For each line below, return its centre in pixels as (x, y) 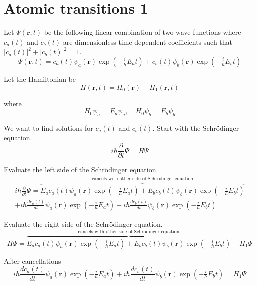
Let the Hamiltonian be (40, 79)
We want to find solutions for (49, 128)
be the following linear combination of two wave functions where (142, 32)
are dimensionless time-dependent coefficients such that (148, 42)
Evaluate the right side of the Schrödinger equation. (83, 224)
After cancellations (33, 261)
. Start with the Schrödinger (196, 128)
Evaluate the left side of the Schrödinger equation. (81, 170)
